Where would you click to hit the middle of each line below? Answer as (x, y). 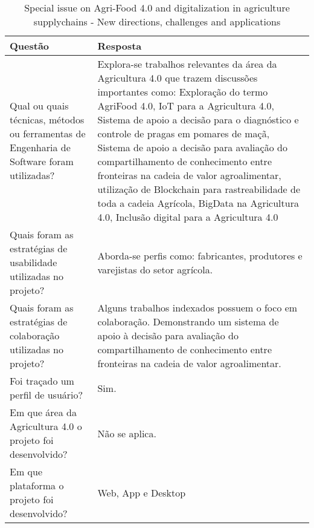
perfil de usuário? (46, 395)
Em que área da (43, 412)
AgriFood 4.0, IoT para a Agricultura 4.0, (186, 106)
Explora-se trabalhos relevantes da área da (187, 64)
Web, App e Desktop (142, 492)
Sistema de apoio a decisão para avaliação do (192, 147)
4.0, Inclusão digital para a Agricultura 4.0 (188, 217)
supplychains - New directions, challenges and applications (157, 21)
